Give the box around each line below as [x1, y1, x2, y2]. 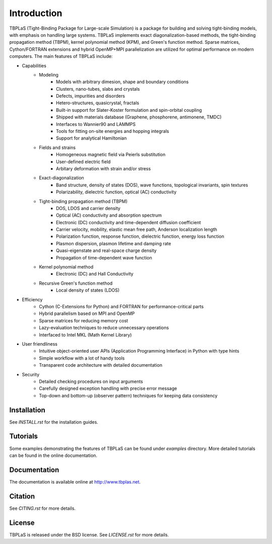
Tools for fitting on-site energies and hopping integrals [56, 128, 169, 134]
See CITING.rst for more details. [9, 505, 76, 511]
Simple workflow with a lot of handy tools [39, 355, 125, 361]
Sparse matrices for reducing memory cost [39, 317, 128, 323]
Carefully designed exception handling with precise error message [39, 385, 177, 391]
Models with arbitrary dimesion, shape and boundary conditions [56, 79, 189, 85]
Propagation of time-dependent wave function [56, 254, 152, 260]
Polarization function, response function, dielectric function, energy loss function [56, 233, 224, 239]
